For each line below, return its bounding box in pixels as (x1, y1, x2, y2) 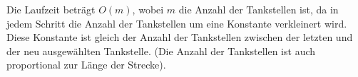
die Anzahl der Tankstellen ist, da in (178, 2, 339, 16)
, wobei (132, 2, 164, 16)
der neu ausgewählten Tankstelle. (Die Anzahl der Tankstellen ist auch (6, 43, 316, 58)
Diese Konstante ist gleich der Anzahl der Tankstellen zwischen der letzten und (6, 30, 353, 45)
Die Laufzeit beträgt (6, 2, 96, 16)
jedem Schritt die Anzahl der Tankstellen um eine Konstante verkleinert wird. (6, 16, 347, 30)
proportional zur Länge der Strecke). (6, 57, 166, 72)
